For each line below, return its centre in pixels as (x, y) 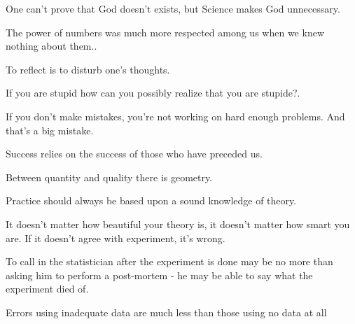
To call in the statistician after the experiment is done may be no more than (169, 261)
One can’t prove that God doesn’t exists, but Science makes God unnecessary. (173, 8)
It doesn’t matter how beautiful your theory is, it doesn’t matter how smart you (178, 224)
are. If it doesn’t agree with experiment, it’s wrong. (116, 238)
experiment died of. (47, 289)
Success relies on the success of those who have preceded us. (134, 154)
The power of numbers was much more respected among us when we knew (165, 32)
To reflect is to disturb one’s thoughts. (88, 69)
